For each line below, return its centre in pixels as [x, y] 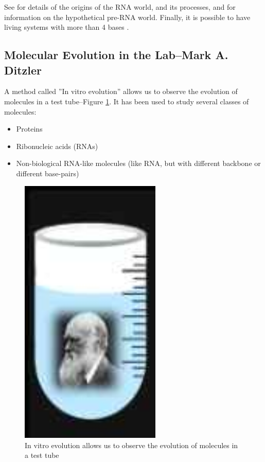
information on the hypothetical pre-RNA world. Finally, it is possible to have [127, 17]
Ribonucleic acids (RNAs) [57, 146]
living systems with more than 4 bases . [67, 27]
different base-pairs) [48, 173]
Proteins [29, 129]
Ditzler [23, 70]
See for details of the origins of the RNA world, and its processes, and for [120, 7]
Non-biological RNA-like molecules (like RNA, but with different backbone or [138, 163]
